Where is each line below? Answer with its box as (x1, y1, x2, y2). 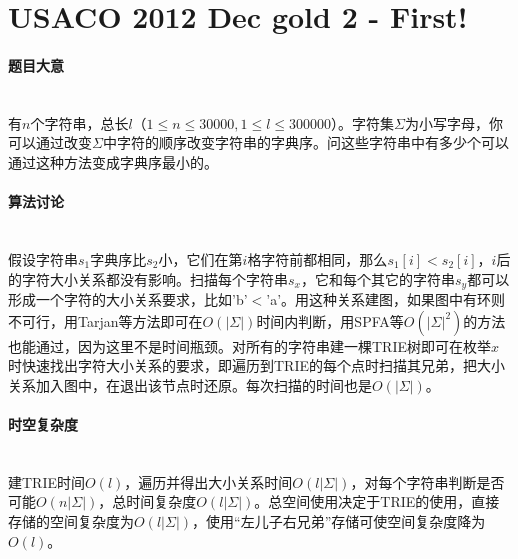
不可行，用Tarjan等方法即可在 (8, 310, 203, 331)
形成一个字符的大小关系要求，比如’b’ (8, 288, 248, 309)
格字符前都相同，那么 (247, 248, 388, 269)
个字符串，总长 (30, 112, 129, 133)
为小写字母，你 (404, 112, 503, 133)
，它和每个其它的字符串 (300, 268, 455, 289)
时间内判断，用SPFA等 (256, 310, 404, 331)
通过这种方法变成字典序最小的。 (8, 151, 218, 172)
